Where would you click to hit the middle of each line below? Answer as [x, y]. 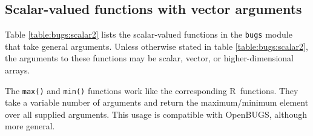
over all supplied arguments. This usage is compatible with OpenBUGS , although [156, 114]
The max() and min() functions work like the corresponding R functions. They [152, 90]
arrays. [18, 70]
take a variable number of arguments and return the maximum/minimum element [157, 102]
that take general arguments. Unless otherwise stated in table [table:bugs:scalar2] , [156, 46]
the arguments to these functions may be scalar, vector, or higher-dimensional [149, 58]
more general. [30, 126]
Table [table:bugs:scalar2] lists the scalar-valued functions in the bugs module [149, 34]
